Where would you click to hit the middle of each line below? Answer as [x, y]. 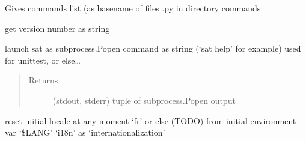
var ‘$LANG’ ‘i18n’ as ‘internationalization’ [85, 132]
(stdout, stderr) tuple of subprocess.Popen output [144, 100]
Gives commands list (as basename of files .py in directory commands [133, 8]
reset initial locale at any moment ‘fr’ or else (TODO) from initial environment [151, 120]
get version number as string [57, 28]
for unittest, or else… [43, 60]
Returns [43, 80]
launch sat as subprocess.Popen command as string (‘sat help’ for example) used [153, 48]
